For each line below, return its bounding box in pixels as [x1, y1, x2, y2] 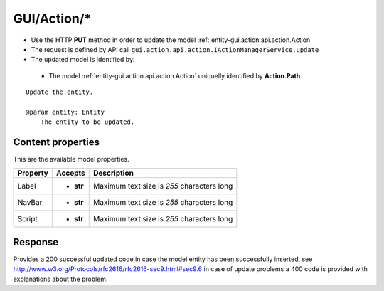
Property [17, 168, 49, 178]
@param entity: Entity [26, 107, 105, 116]
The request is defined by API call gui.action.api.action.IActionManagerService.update [31, 45, 319, 53]
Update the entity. [26, 88, 94, 96]
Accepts [55, 168, 85, 178]
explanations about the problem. [13, 275, 108, 283]
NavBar [17, 197, 43, 207]
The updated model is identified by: [31, 55, 135, 64]
